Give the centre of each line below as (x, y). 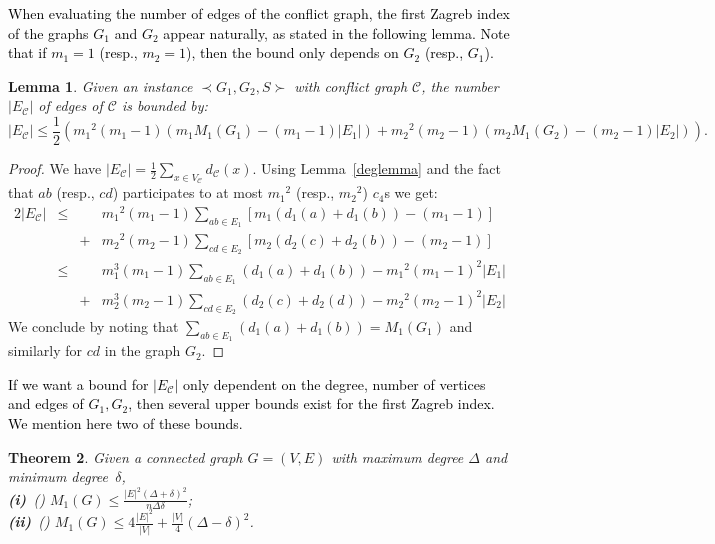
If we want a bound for (78, 383)
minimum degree (58, 476)
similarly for (45, 350)
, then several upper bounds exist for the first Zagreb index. (311, 403)
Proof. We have (55, 168)
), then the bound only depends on (292, 52)
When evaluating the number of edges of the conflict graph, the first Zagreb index (259, 13)
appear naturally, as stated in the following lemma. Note (336, 32)
